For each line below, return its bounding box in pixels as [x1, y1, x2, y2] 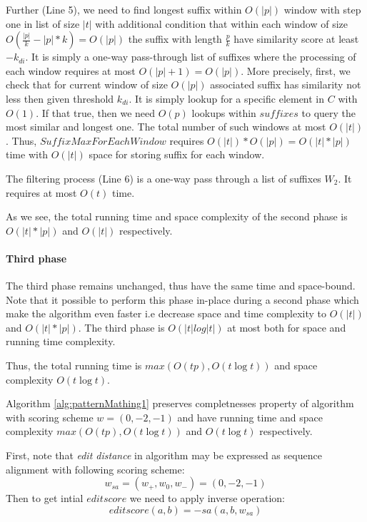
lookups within [191, 105, 256, 120]
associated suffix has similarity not [210, 77, 361, 92]
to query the [301, 105, 356, 120]
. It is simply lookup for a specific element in [129, 91, 325, 106]
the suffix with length [128, 31, 222, 46]
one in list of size [6, 16, 80, 31]
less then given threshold [6, 91, 114, 106]
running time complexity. [6, 334, 116, 349]
